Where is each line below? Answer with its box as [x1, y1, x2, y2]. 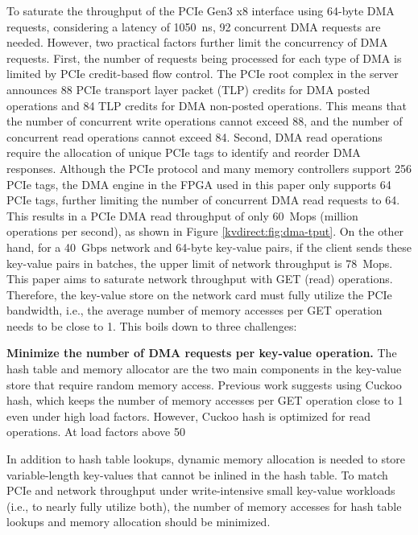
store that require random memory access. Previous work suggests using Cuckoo [6, 376, 402, 393]
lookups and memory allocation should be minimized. [6, 513, 271, 530]
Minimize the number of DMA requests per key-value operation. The [6, 344, 397, 361]
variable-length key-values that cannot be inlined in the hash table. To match [6, 466, 388, 483]
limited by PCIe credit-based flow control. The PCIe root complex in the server [6, 65, 399, 82]
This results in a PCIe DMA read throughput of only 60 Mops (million [6, 207, 358, 224]
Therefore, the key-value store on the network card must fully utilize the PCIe [6, 286, 392, 302]
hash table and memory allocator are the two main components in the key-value [6, 360, 402, 377]
